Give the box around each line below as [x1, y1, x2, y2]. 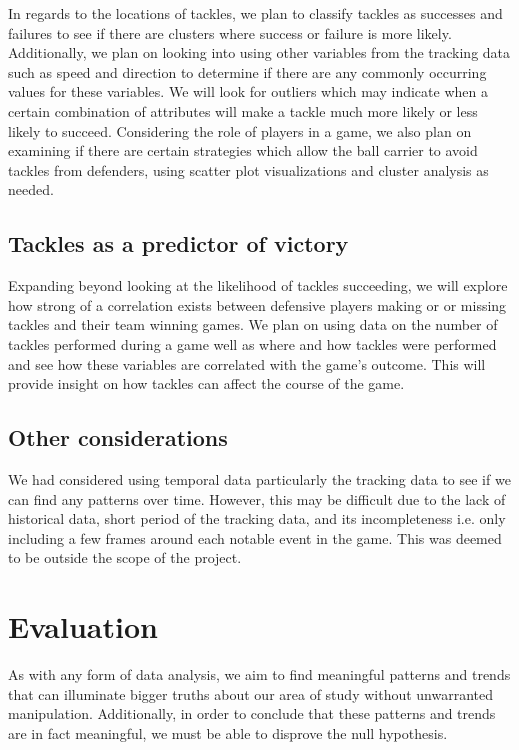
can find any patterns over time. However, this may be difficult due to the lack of [8, 488, 506, 509]
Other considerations [8, 422, 228, 453]
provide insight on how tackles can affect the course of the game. [8, 373, 405, 394]
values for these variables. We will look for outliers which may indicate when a [8, 81, 488, 102]
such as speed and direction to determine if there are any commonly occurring [8, 61, 487, 82]
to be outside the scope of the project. [8, 547, 242, 568]
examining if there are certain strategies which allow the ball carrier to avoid [8, 140, 478, 161]
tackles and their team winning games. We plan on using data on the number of [8, 314, 498, 335]
